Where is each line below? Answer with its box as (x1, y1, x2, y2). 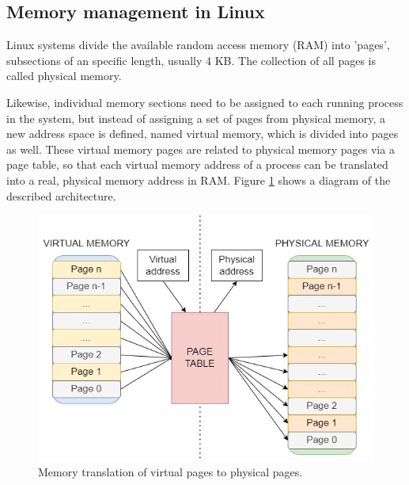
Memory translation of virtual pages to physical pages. (38, 464, 303, 480)
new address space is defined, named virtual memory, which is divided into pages (6, 125, 399, 142)
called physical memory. (6, 67, 122, 84)
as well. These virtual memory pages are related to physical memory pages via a (6, 140, 395, 157)
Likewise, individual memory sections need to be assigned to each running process (6, 94, 403, 110)
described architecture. (6, 187, 116, 204)
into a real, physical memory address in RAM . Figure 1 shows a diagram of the (6, 171, 391, 188)
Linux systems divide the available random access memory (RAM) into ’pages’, (6, 36, 390, 53)
